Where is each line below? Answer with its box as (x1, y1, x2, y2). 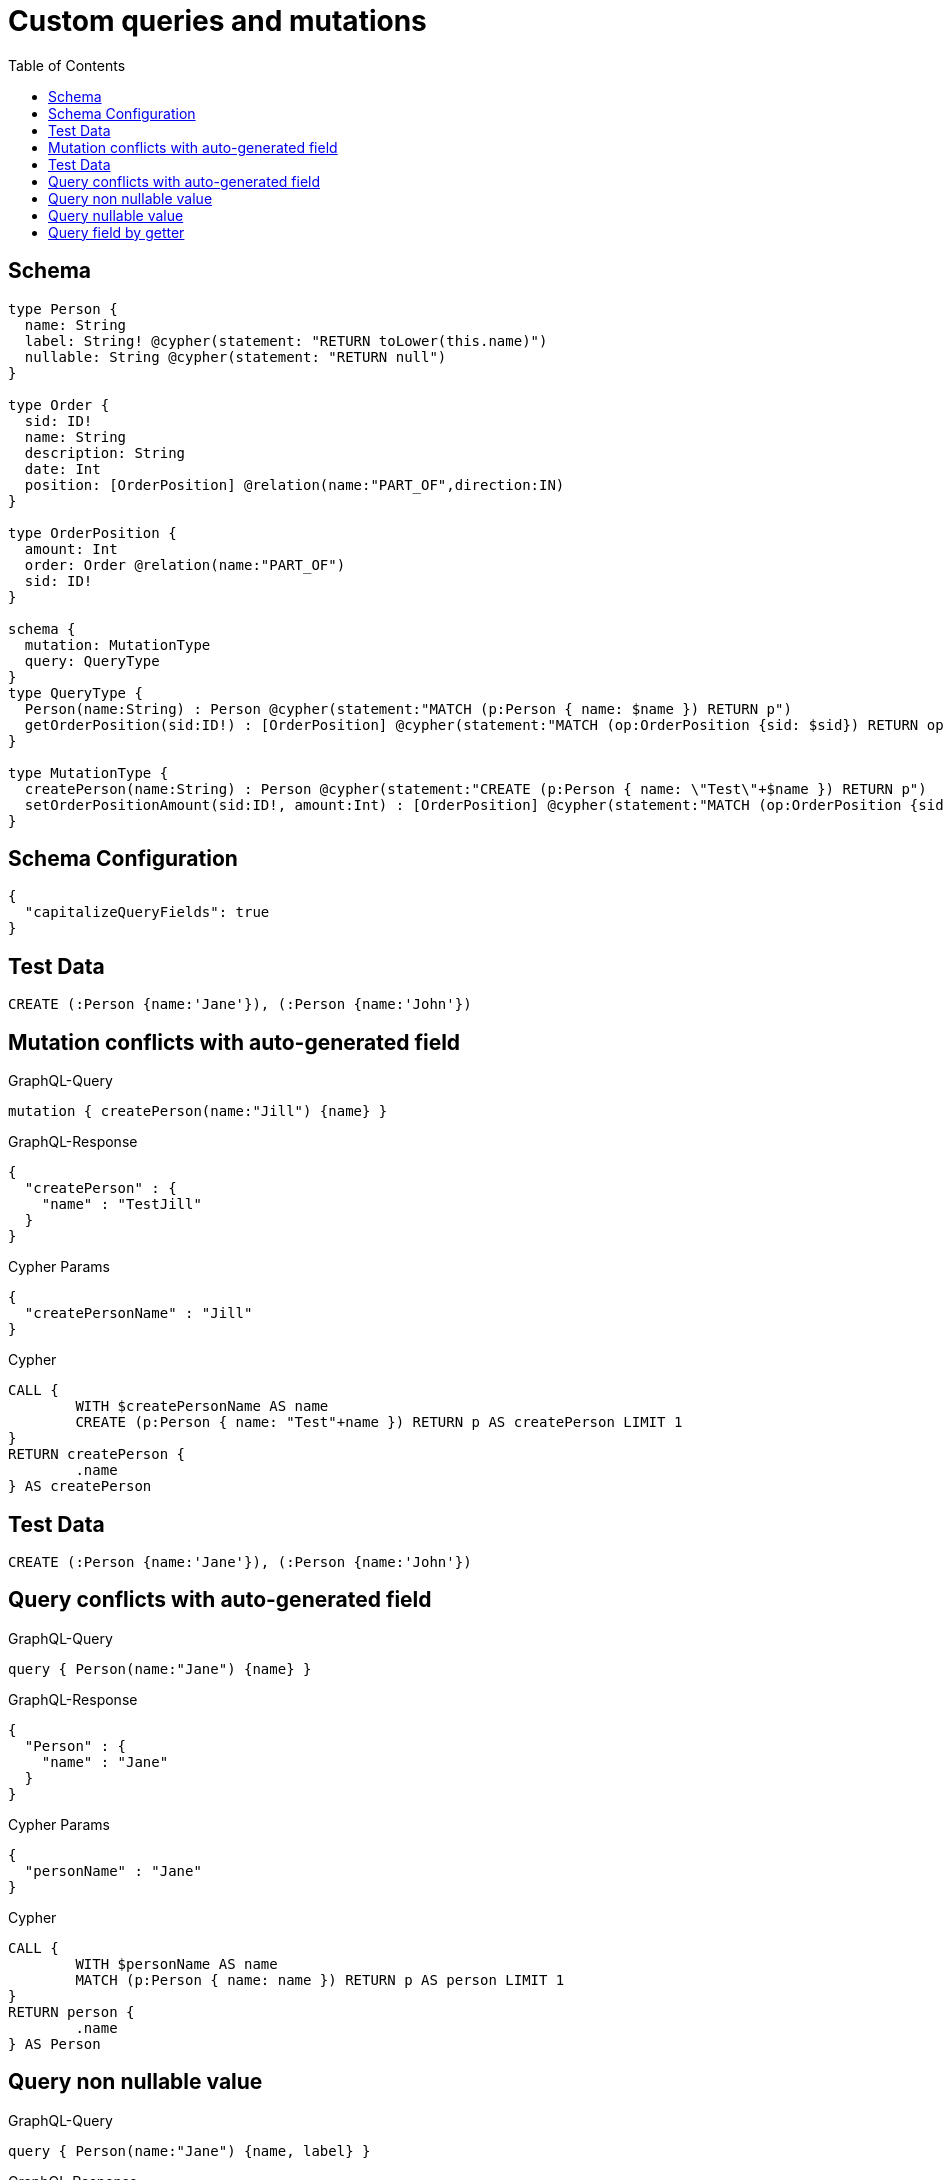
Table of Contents (8, 56, 126, 74)
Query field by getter (48, 223, 185, 241)
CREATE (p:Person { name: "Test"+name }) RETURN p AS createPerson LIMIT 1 (75, 1414, 683, 1431)
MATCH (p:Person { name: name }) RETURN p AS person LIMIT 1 (75, 1971, 565, 1988)
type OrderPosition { (8, 524, 177, 541)
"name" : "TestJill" (41, 1196, 202, 1213)
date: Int (24, 460, 101, 477)
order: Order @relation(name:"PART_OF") (24, 556, 346, 573)
